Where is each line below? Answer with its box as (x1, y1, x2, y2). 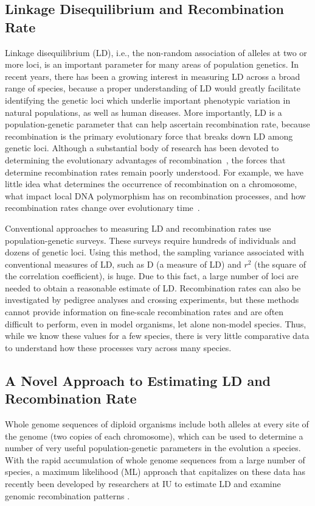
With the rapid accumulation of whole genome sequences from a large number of (5, 453, 305, 466)
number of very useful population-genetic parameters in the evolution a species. (5, 441, 301, 454)
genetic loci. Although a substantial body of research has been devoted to (5, 141, 279, 154)
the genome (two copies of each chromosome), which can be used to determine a (5, 429, 303, 442)
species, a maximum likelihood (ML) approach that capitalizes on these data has (5, 465, 306, 478)
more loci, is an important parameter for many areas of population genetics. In (5, 58, 299, 71)
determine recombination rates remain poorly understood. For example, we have (5, 165, 304, 178)
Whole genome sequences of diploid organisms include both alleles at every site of (5, 418, 309, 430)
